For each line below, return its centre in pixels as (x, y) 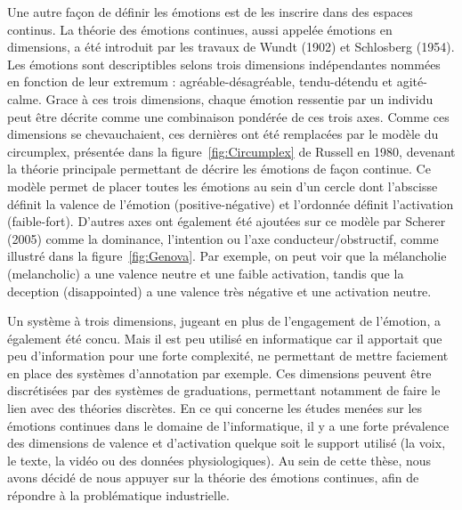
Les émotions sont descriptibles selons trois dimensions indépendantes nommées (224, 64)
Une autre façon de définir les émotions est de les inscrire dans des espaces (210, 12)
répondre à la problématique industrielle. (118, 495)
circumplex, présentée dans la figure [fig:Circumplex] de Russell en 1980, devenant (231, 151)
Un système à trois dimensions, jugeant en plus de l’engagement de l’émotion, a (224, 321)
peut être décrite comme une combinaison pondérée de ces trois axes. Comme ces (228, 116)
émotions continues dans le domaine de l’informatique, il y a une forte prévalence (228, 425)
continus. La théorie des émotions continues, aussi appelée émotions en (200, 29)
